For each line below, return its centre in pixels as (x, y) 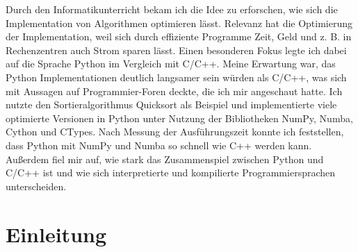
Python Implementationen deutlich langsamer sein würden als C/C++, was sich (176, 77)
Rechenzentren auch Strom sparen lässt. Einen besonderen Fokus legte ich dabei (176, 50)
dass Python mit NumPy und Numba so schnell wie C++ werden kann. (159, 145)
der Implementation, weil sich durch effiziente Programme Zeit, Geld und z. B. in (179, 36)
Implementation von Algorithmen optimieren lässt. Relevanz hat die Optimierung (179, 23)
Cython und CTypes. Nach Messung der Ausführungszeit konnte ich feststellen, (175, 132)
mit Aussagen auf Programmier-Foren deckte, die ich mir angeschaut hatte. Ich (174, 91)
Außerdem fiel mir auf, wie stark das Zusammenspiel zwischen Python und (165, 159)
